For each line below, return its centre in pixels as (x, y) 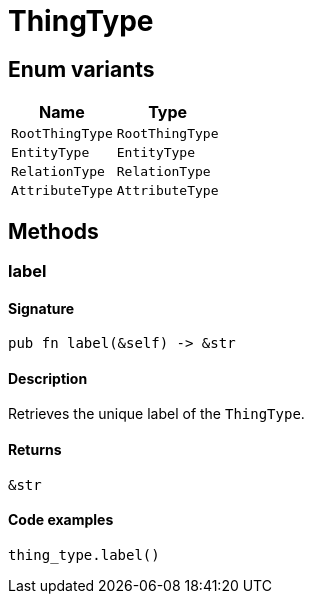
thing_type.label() (84, 554)
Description (48, 378)
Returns (35, 450)
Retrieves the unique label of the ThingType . (156, 414)
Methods (53, 231)
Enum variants (81, 69)
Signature (41, 308)
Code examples (61, 520)
